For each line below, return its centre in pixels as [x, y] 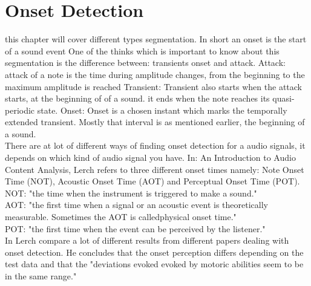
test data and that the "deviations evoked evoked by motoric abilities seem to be [154, 264]
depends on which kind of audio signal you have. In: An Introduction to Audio [150, 158]
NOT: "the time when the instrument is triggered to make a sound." [131, 193]
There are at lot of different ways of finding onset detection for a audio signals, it [155, 145]
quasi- [283, 98]
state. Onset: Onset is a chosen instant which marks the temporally [162, 110]
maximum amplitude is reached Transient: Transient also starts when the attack [153, 86]
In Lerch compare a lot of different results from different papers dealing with [147, 240]
